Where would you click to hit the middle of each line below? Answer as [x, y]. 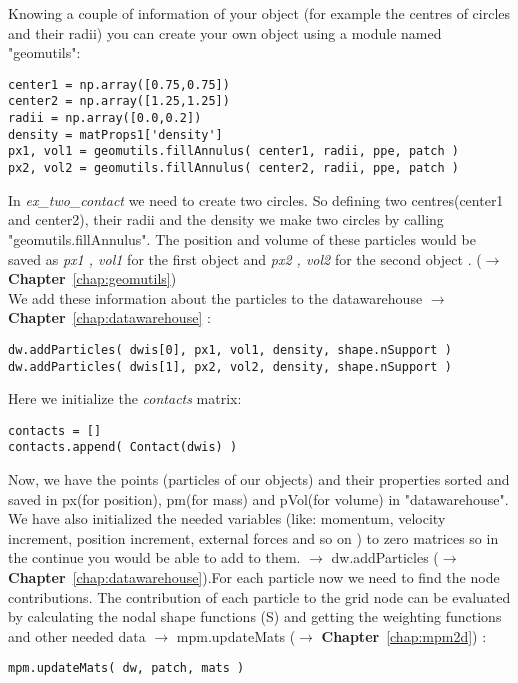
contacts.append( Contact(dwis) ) [123, 447]
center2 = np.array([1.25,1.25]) [119, 101]
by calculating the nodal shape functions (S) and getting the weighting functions [255, 616]
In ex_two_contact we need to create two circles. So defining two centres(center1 [256, 199]
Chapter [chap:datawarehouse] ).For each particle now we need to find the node [254, 577]
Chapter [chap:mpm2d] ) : [404, 635]
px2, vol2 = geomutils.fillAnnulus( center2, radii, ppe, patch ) [234, 168]
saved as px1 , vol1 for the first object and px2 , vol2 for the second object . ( [245, 258]
